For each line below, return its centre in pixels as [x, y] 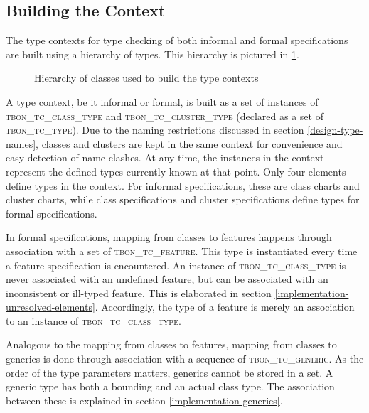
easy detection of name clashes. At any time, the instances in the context [165, 157]
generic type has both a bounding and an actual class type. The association [170, 386]
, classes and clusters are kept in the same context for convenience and [189, 143]
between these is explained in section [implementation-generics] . [144, 400]
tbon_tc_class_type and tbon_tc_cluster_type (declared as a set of [165, 116]
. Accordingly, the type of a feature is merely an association [225, 307]
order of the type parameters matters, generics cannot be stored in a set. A [170, 372]
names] [21, 143]
